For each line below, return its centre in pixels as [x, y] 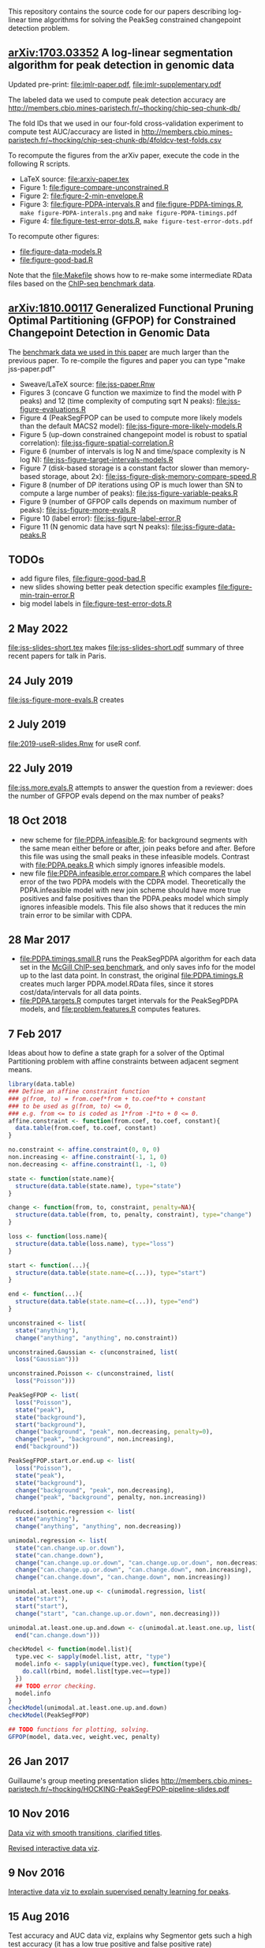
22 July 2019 [41, 768]
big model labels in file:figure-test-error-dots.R [95, 604]
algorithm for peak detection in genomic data [121, 65]
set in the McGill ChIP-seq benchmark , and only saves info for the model [137, 967]
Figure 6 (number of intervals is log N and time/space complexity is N [132, 451]
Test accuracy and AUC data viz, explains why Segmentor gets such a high [130, 1935]
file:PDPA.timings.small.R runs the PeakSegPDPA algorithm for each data [138, 959]
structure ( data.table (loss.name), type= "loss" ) [95, 1243]
